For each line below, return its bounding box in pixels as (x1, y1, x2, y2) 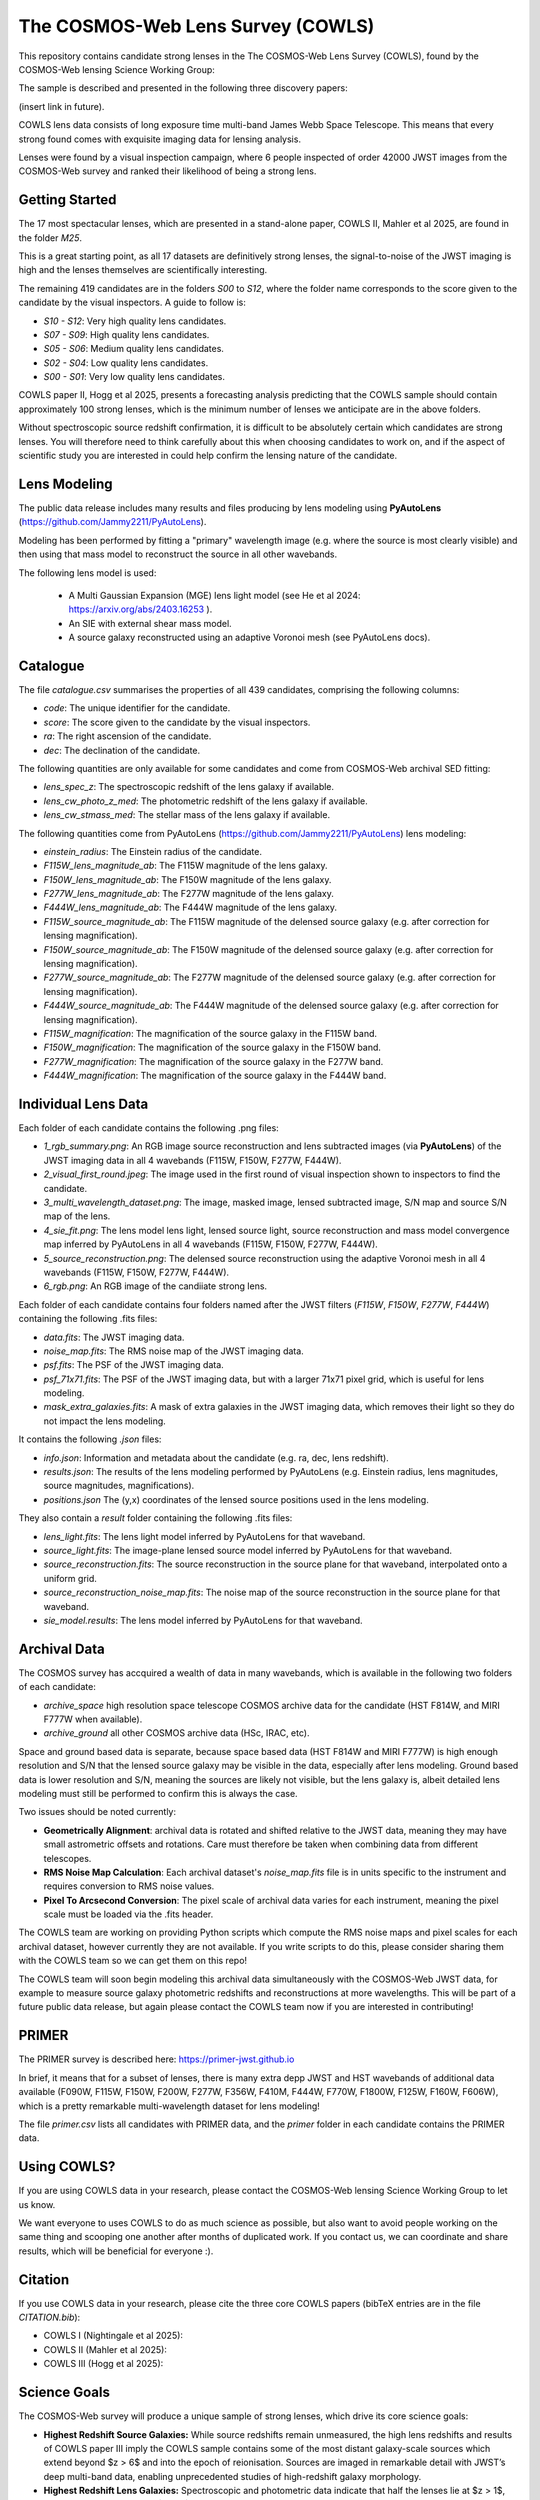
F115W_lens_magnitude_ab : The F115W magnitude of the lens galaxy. (43, 860, 329, 872)
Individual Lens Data (18, 1095, 149, 1112)
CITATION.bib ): (18, 2311, 81, 2324)
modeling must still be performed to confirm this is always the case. (18, 1787, 299, 1799)
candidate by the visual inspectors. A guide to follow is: (18, 296, 247, 309)
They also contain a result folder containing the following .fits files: (18, 1512, 293, 1524)
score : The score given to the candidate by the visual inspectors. (43, 716, 311, 728)
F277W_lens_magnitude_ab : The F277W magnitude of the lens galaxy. (43, 888, 334, 900)
